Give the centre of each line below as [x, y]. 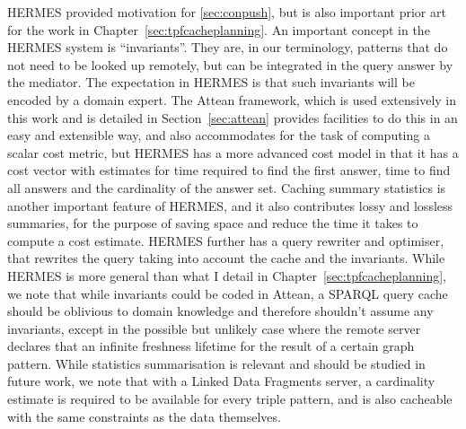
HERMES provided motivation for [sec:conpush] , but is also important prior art [227, 12]
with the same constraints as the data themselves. [144, 416]
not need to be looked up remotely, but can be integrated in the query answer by [230, 64]
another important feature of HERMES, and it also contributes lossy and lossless [230, 205]
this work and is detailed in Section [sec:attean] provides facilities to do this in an [233, 117]
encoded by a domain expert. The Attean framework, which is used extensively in [232, 99]
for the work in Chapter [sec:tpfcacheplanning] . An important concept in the [219, 29]
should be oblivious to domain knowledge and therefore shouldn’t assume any [220, 311]
